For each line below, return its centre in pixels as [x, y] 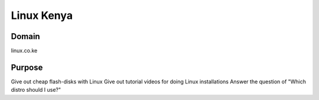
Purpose [27, 67]
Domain [26, 36]
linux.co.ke [24, 51]
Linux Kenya [42, 15]
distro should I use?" [36, 90]
